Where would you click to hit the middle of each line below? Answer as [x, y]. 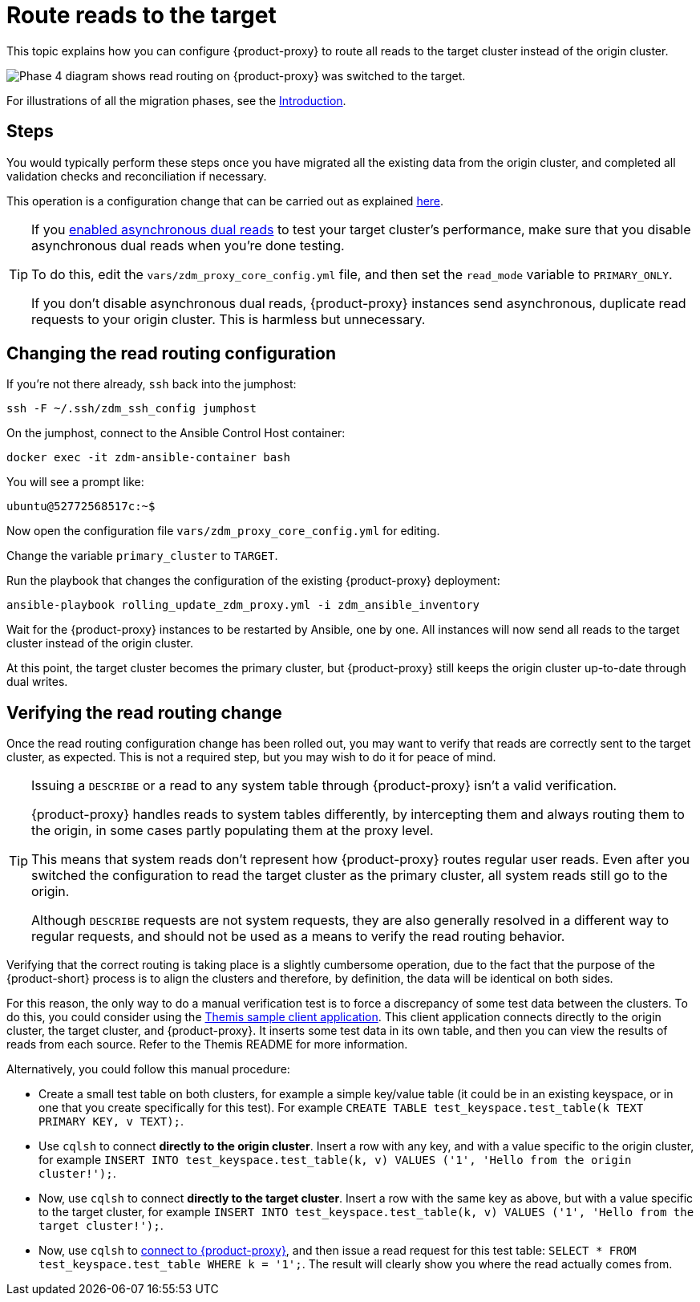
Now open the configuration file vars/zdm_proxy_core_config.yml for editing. [223, 531]
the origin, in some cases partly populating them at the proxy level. [233, 831]
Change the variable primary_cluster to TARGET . [142, 556]
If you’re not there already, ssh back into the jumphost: [152, 384]
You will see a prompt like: [75, 482]
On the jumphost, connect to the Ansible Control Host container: [176, 433]
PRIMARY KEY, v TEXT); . [111, 1122]
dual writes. [37, 682]
